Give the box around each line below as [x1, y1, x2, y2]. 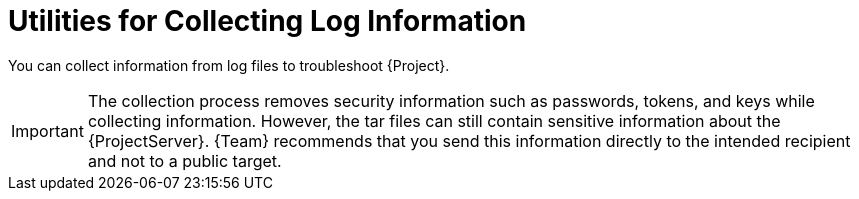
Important [11, 120, 84, 141]
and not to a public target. [87, 150, 282, 171]
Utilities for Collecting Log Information [8, 4, 527, 38]
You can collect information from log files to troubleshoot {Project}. [8, 56, 450, 74]
